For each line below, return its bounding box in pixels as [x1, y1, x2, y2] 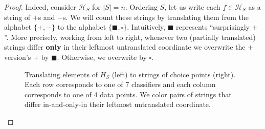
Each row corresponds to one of [25, 79, 123, 90]
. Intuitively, [127, 21, 166, 32]
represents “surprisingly [175, 21, 250, 32]
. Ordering [125, 2, 158, 12]
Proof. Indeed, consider [4, 2, 76, 12]
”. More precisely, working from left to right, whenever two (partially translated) [4, 31, 256, 42]
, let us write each [164, 2, 220, 12]
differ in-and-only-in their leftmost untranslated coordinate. [25, 99, 211, 110]
